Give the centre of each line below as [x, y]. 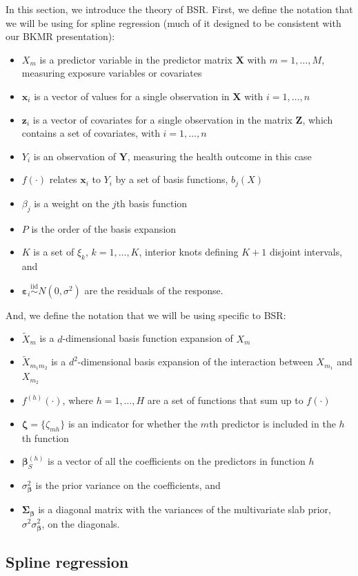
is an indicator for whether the [133, 423]
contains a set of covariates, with [91, 133]
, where [78, 400]
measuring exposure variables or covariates [112, 73]
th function [45, 438]
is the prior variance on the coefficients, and [128, 484]
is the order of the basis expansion [104, 228]
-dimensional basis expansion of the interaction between [195, 362]
